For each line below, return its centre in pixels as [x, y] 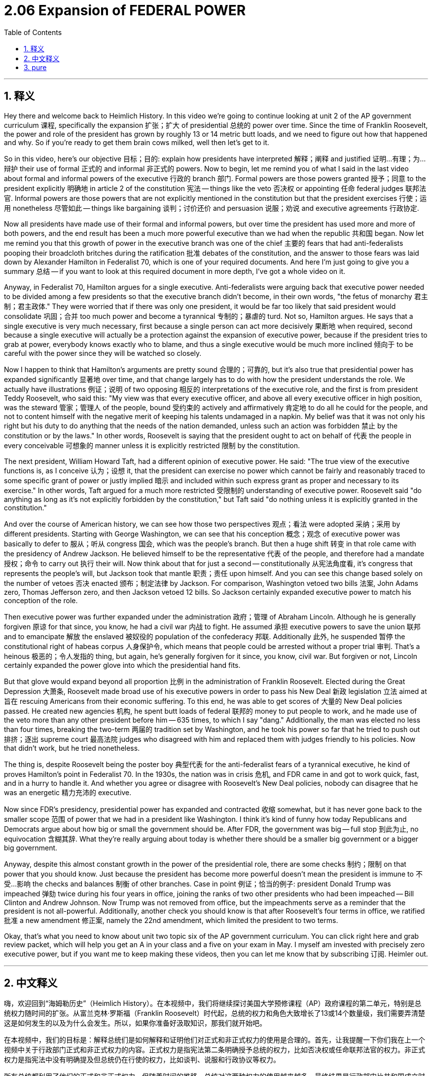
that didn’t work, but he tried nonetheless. [72, 748]
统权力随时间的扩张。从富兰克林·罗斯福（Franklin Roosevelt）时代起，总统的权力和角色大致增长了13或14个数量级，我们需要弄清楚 [215, 1013]
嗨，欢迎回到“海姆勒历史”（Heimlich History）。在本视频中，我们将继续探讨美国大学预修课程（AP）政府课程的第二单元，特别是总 [213, 1003]
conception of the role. [41, 600]
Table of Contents [33, 32]
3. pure [35, 67]
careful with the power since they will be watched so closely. [103, 353]
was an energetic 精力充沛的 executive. [68, 792]
